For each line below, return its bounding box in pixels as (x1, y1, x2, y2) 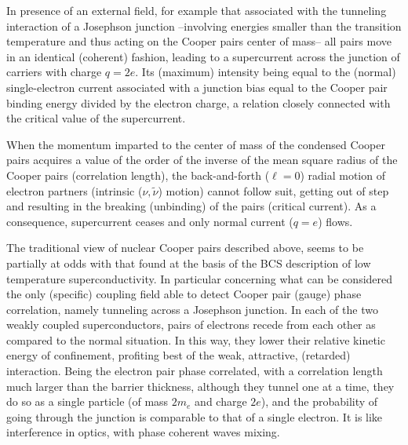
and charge (195, 393, 247, 410)
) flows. (318, 213, 353, 229)
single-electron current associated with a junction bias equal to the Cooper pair (6, 78, 388, 95)
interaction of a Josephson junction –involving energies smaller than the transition (6, 17, 402, 34)
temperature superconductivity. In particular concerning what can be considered (6, 270, 393, 286)
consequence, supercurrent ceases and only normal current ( (6, 213, 293, 229)
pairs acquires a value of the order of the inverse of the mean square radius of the (6, 151, 398, 168)
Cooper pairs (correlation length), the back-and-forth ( (6, 166, 270, 183)
